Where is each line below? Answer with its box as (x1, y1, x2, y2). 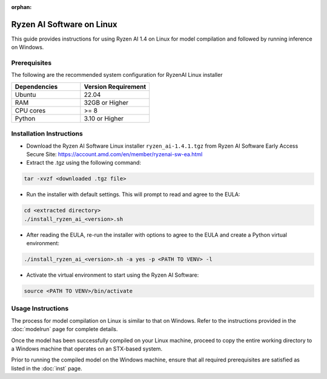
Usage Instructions (11, 305, 69, 313)
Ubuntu (15, 90, 36, 99)
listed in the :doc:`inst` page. (11, 364, 82, 372)
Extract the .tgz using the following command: (26, 159, 142, 166)
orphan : (11, 4, 32, 10)
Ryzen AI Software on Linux (11, 19, 117, 30)
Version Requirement (84, 82, 147, 91)
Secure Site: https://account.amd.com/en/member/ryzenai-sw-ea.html (26, 150, 203, 157)
